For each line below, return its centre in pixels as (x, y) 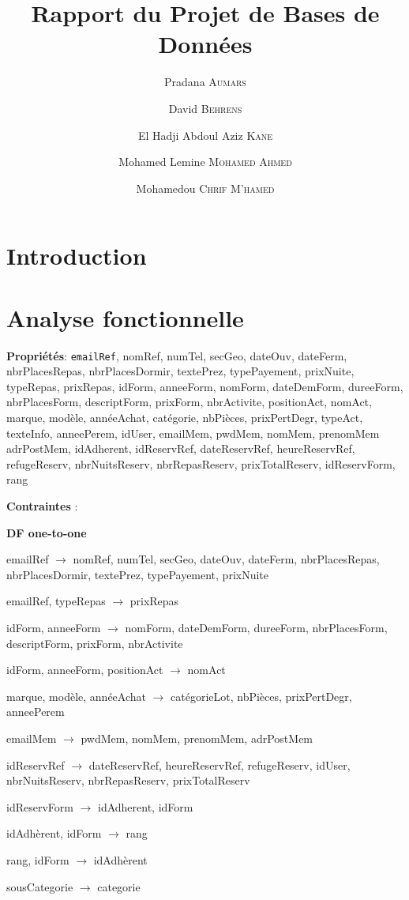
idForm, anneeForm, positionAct (85, 670)
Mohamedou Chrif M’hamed (205, 188)
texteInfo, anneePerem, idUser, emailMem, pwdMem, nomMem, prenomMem (193, 433)
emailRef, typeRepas (56, 601)
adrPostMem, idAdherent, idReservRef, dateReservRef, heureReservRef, (181, 448)
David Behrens (205, 108)
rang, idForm (38, 859)
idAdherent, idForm (146, 806)
